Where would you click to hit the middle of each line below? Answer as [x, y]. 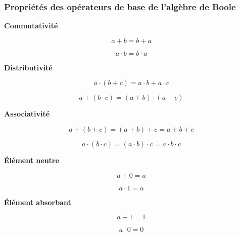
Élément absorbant [38, 202]
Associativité [27, 114]
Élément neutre [32, 160]
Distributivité [28, 67]
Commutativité [31, 26]
